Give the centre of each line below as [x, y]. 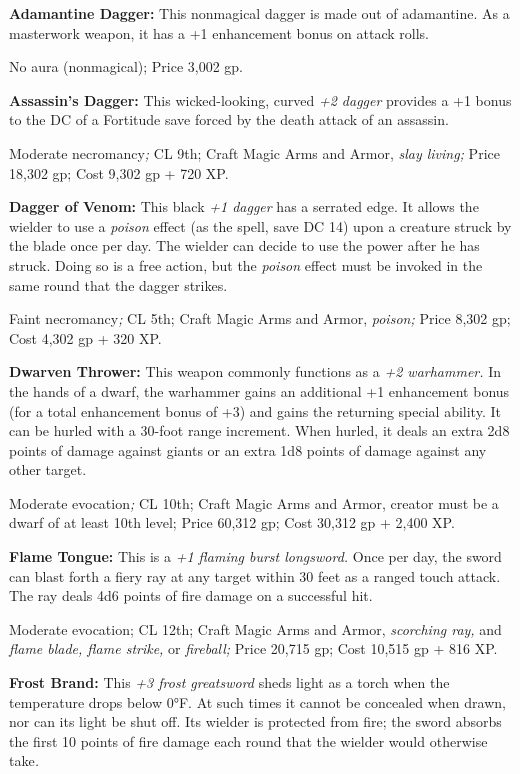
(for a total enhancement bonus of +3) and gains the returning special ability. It [255, 410]
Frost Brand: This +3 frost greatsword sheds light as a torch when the [229, 682]
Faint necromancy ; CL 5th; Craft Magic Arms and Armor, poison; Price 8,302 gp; [260, 318]
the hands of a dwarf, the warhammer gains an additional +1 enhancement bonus [259, 390]
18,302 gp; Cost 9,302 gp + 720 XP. [119, 172]
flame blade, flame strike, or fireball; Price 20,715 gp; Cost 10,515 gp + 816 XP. [253, 648]
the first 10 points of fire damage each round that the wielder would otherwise [248, 740]
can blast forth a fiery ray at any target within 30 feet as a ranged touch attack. [255, 575]
